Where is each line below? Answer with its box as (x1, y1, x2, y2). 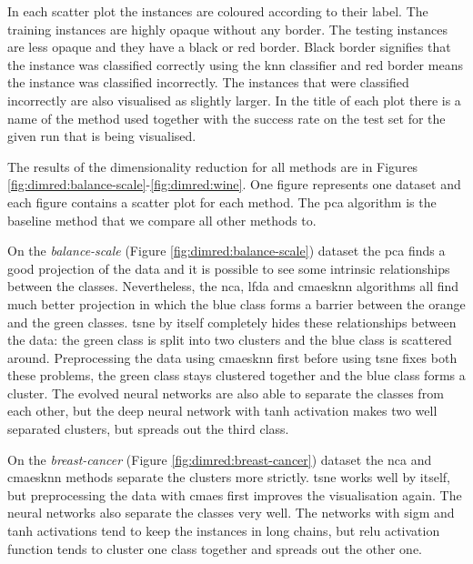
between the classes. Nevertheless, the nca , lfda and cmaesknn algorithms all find (7, 277, 459, 296)
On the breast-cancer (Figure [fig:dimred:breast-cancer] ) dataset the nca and (7, 449, 432, 468)
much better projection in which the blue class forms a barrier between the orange (7, 294, 466, 313)
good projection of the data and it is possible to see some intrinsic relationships (7, 258, 450, 277)
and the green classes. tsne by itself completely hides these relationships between (7, 312, 457, 331)
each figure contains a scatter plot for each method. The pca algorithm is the (7, 192, 437, 211)
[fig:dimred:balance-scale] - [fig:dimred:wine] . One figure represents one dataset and (7, 175, 461, 194)
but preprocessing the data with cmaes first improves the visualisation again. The (7, 485, 462, 504)
